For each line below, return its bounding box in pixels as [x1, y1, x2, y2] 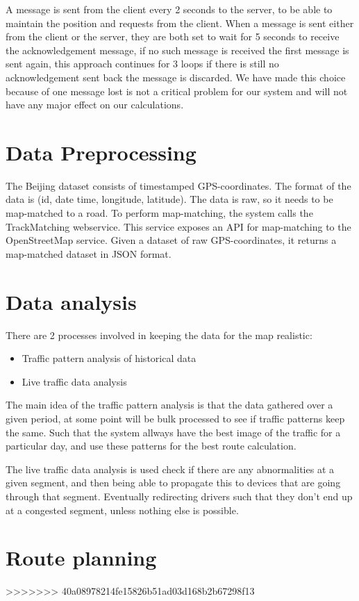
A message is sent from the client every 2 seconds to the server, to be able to [6, 2, 333, 16]
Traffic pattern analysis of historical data [22, 351, 197, 365]
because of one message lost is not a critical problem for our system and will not [6, 83, 348, 98]
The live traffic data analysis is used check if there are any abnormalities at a [6, 461, 334, 476]
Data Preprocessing [6, 138, 197, 166]
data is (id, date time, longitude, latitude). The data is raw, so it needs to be [6, 192, 333, 206]
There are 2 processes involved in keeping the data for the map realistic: [6, 327, 312, 342]
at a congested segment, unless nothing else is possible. [6, 502, 239, 517]
